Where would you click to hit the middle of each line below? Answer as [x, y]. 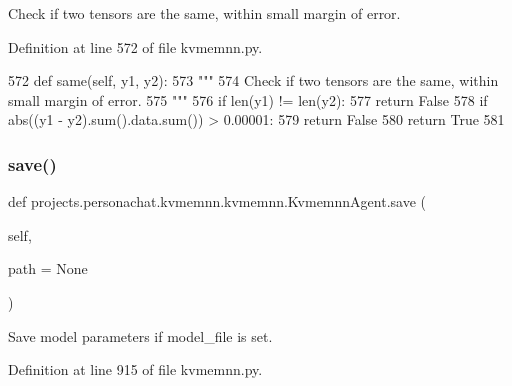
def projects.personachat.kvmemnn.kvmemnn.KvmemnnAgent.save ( [217, 201]
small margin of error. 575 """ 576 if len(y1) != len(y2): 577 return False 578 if [248, 99]
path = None [48, 268]
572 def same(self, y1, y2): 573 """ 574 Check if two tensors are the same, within [253, 80]
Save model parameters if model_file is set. [140, 335]
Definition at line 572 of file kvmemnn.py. [135, 46]
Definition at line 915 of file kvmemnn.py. [135, 369]
